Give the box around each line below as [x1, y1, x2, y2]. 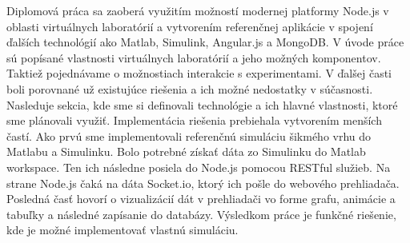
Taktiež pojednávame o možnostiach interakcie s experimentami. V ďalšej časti [6, 65, 392, 82]
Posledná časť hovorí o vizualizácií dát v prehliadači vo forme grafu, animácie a [6, 190, 396, 207]
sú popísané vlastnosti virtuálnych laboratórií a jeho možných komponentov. [6, 49, 381, 66]
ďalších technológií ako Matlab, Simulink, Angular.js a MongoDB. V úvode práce [6, 34, 404, 50]
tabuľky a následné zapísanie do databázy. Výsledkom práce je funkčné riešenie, [6, 205, 396, 222]
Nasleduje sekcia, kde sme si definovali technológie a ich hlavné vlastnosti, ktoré [6, 96, 398, 113]
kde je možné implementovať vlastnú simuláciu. [6, 221, 239, 238]
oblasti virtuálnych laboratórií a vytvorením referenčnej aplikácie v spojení [6, 18, 373, 34]
